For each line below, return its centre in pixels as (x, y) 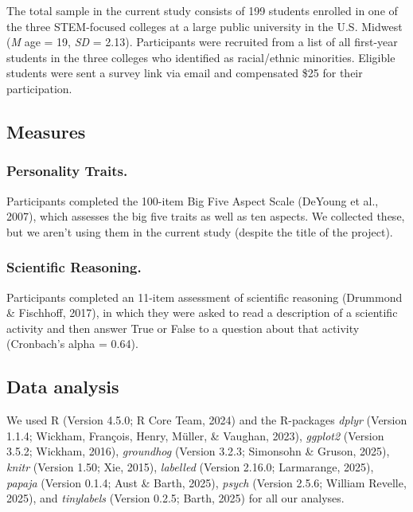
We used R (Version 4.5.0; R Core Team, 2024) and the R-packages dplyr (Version (207, 420)
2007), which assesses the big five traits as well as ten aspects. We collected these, (206, 216)
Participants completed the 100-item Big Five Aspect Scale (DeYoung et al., (193, 200)
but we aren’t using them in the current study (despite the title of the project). (200, 231)
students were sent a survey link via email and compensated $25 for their (185, 73)
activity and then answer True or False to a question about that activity (183, 328)
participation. (39, 88)
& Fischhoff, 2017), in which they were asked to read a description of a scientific (202, 313)
